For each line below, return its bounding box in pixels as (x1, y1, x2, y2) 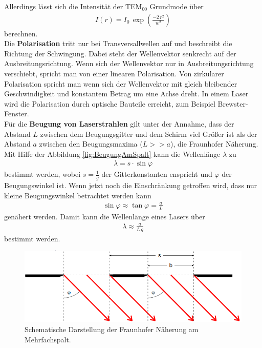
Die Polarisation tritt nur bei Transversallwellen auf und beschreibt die (4, 38, 232, 49)
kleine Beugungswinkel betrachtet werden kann (4, 190, 151, 200)
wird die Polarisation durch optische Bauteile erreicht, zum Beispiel (4, 98, 215, 109)
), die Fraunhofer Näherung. (170, 138, 258, 149)
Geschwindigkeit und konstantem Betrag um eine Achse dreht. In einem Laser (4, 88, 249, 99)
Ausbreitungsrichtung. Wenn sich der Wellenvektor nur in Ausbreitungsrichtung (4, 58, 254, 69)
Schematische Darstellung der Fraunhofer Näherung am (25, 324, 199, 335)
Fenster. (4, 108, 29, 119)
